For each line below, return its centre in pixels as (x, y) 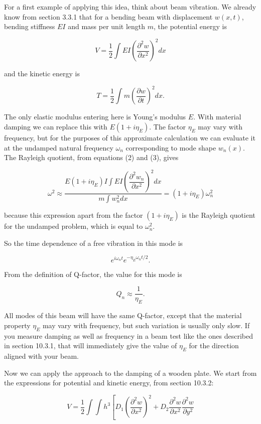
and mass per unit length (107, 26)
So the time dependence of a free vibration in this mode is (94, 243)
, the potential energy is (190, 26)
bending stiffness (30, 26)
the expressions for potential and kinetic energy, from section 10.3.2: (109, 383)
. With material (217, 117)
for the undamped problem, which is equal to (74, 226)
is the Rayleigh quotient (219, 215)
